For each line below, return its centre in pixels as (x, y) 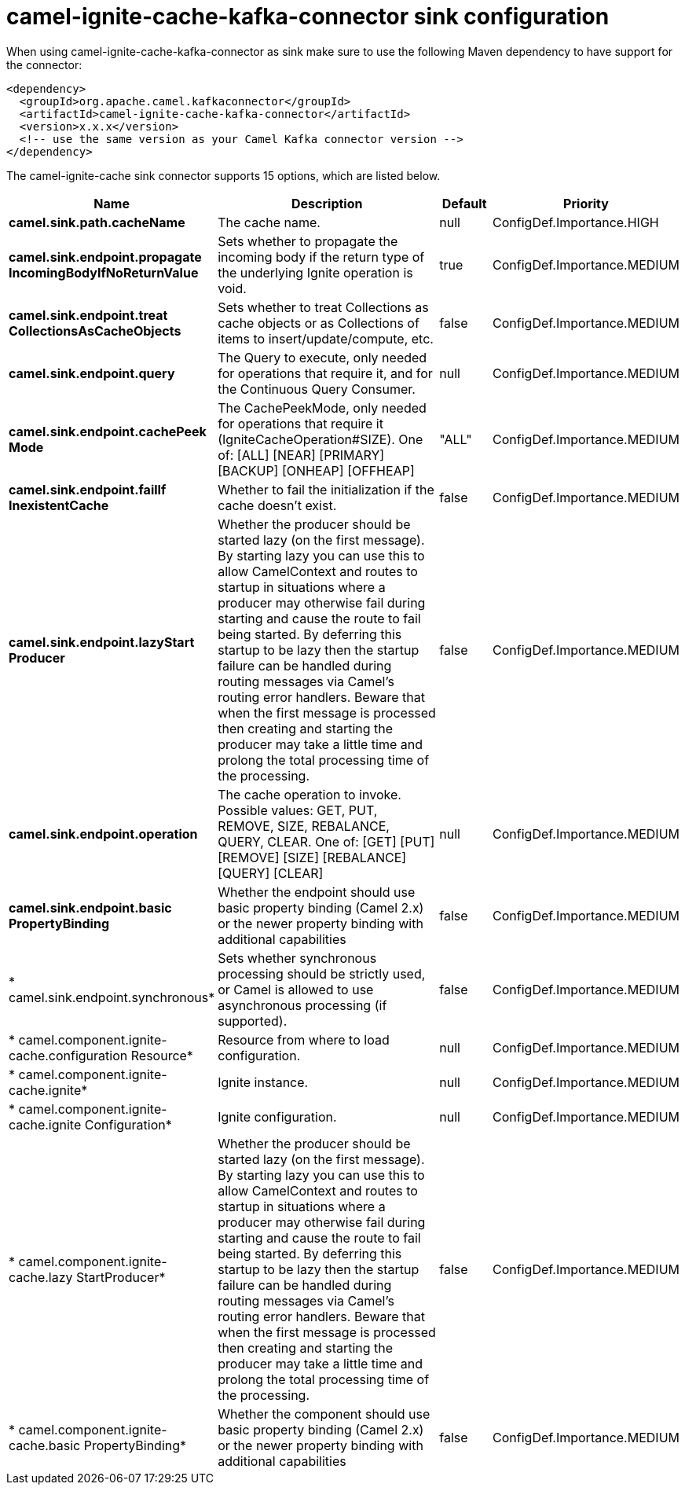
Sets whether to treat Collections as (323, 307)
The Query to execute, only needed (322, 357)
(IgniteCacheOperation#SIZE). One (321, 439)
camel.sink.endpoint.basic (90, 907)
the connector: (44, 64)
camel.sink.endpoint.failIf (88, 489)
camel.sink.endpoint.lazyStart (102, 642)
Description (327, 203)
